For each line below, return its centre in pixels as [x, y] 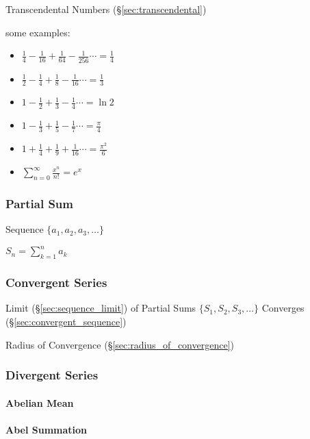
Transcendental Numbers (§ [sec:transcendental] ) [106, 9]
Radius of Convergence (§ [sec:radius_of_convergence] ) [120, 344]
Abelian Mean [40, 402]
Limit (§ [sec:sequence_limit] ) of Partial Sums [101, 308]
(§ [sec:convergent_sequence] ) [66, 322]
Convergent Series [56, 283]
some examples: [38, 32]
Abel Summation [47, 429]
